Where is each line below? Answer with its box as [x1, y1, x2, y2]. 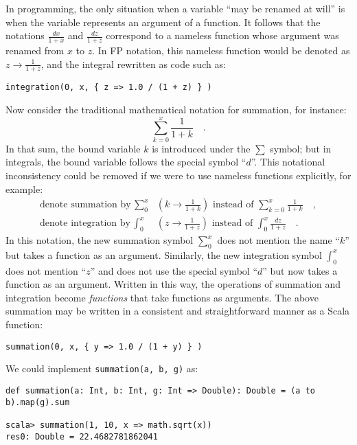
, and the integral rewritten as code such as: [41, 56, 226, 71]
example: [5, 181, 43, 196]
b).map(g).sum [5, 397, 70, 407]
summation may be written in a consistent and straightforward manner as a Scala [5, 304, 350, 318]
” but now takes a [262, 263, 338, 277]
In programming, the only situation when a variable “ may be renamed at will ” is [5, 1, 345, 15]
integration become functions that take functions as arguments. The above [5, 290, 319, 304]
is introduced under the [152, 141, 251, 155]
